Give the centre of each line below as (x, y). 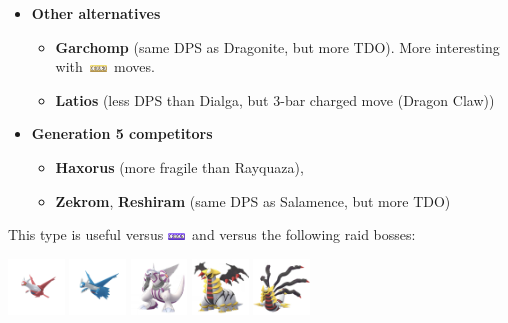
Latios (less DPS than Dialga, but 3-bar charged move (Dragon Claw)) (275, 99)
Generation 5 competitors (122, 133)
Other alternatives (96, 13)
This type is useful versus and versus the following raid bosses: (212, 234)
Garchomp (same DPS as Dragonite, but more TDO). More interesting (277, 46)
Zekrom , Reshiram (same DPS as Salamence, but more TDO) (253, 200)
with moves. (105, 66)
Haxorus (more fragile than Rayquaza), (179, 166)
